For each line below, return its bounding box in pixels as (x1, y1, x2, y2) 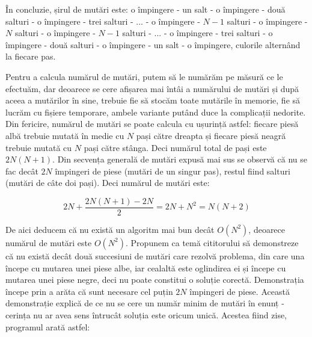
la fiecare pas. (5, 50, 56, 63)
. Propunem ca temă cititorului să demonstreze (126, 236, 299, 249)
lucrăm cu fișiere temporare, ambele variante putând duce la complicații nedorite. (5, 105, 306, 118)
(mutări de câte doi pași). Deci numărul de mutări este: (5, 176, 210, 189)
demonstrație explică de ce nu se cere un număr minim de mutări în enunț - (5, 297, 284, 309)
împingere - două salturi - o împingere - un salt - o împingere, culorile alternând (5, 38, 301, 51)
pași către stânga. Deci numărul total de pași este (84, 141, 267, 153)
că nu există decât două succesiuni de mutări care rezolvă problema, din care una (5, 249, 305, 262)
